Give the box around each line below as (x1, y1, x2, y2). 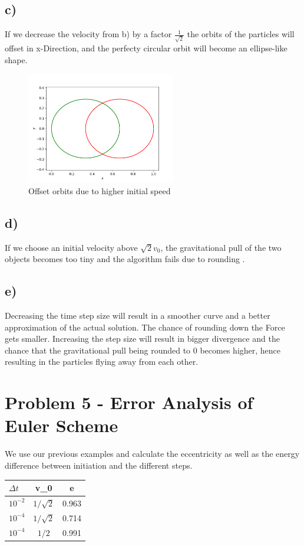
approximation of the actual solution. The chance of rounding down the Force (5, 321, 285, 333)
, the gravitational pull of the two (160, 241, 282, 253)
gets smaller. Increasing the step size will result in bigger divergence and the (5, 332, 280, 345)
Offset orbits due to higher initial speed (28, 184, 171, 197)
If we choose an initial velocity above (5, 241, 138, 253)
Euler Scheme (5, 413, 118, 437)
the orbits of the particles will (187, 28, 295, 40)
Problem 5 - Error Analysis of (5, 390, 253, 414)
